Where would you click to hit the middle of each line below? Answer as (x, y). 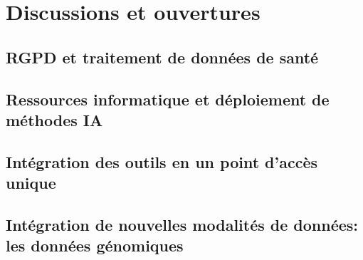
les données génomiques (95, 245)
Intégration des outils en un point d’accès (162, 161)
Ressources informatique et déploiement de (168, 99)
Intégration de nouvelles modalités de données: (182, 224)
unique (31, 183)
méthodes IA (54, 119)
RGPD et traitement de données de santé (162, 57)
